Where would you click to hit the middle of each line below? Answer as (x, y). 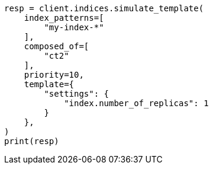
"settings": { (77, 94)
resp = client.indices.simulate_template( (104, 8)
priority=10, (54, 75)
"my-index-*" (74, 27)
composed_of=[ (57, 46)
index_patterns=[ (64, 18)
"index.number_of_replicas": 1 (136, 103)
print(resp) (32, 141)
